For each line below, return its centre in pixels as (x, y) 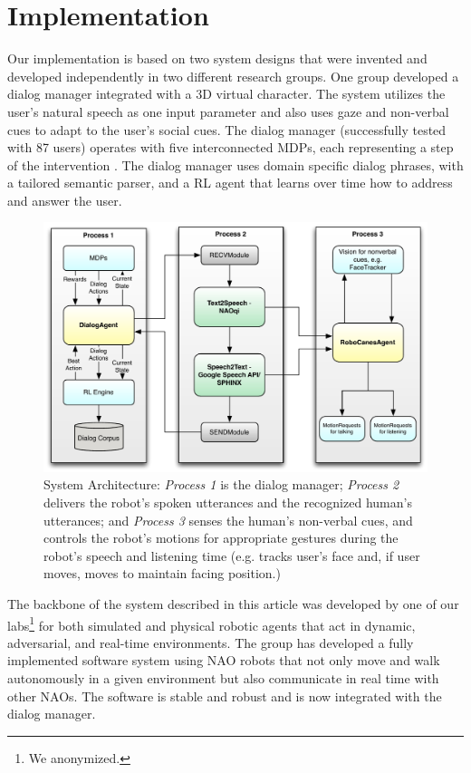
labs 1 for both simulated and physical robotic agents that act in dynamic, (211, 623)
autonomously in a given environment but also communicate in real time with (223, 678)
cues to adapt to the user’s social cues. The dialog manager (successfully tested (227, 129)
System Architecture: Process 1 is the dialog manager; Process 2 (221, 484)
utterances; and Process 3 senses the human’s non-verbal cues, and (228, 520)
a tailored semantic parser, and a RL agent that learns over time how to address (230, 183)
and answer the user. (65, 200)
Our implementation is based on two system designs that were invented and (217, 58)
